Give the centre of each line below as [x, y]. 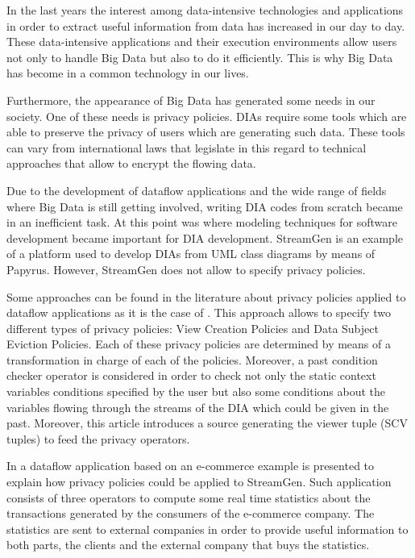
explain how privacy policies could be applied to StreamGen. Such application [199, 482]
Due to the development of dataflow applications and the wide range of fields [197, 190]
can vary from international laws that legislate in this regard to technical [187, 147]
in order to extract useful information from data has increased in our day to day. [206, 25]
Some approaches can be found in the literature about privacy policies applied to [206, 296]
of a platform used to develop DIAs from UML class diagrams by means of [191, 254]
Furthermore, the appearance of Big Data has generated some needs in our [191, 100]
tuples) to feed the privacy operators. [98, 438]
